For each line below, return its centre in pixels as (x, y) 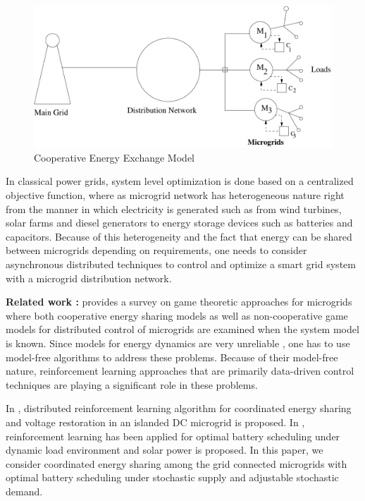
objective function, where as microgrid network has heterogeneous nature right (175, 195)
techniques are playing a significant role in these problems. (132, 384)
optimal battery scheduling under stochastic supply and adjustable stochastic (172, 477)
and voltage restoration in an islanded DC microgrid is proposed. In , (155, 422)
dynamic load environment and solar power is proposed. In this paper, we (165, 450)
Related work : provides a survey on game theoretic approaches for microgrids (179, 302)
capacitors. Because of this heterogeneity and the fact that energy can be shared (179, 236)
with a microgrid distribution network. (89, 278)
